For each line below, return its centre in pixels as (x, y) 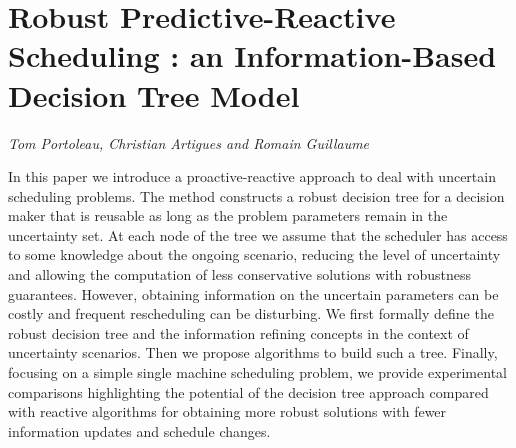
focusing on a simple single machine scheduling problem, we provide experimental (257, 372)
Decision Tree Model (154, 94)
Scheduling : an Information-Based (252, 55)
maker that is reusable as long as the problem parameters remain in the (228, 215)
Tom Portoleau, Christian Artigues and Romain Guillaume (189, 142)
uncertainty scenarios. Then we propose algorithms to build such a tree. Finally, (253, 352)
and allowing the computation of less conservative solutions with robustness (240, 274)
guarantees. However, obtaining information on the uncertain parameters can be (253, 293)
